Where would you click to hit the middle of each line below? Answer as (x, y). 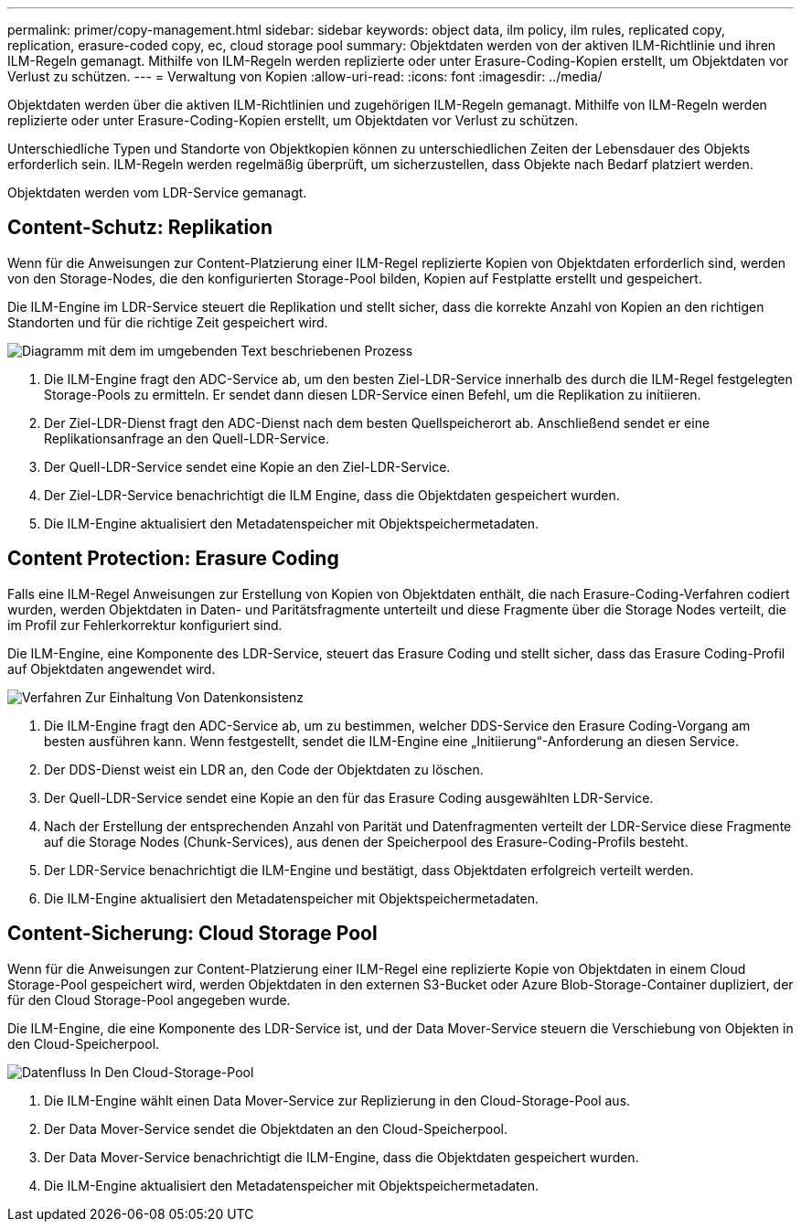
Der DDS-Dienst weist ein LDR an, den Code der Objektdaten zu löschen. (264, 769)
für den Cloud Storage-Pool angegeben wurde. (149, 999)
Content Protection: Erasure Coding (173, 559)
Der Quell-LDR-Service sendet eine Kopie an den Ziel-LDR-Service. (247, 466)
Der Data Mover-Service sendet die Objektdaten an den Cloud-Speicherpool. (276, 1128)
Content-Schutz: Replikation (140, 228)
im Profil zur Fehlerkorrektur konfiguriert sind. (145, 625)
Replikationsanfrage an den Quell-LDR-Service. (187, 438)
